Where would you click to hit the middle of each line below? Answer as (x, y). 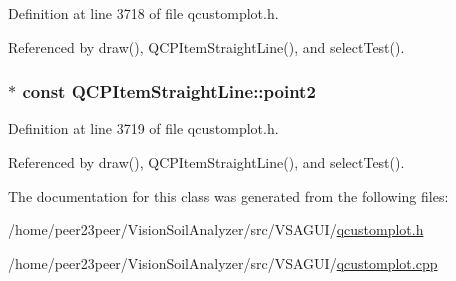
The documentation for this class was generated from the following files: (228, 195)
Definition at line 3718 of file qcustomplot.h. (143, 13)
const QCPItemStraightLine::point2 (169, 91)
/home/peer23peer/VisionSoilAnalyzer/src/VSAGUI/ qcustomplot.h (216, 229)
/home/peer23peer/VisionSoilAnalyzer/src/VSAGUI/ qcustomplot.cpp (223, 262)
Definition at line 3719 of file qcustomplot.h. (143, 128)
